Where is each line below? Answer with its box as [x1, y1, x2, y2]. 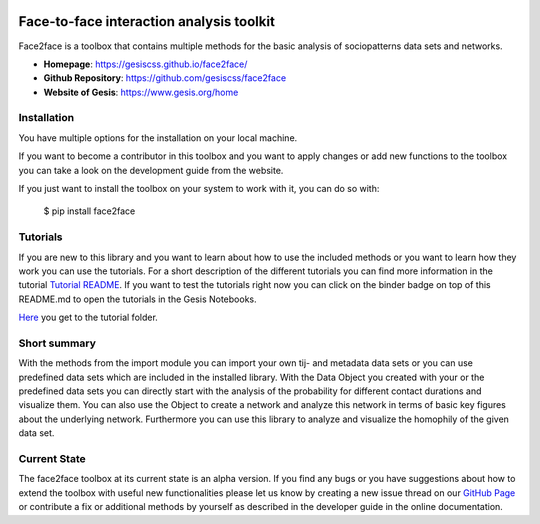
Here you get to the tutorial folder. [18, 311, 159, 324]
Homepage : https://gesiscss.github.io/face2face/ [43, 58, 248, 70]
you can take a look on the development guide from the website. [18, 164, 284, 176]
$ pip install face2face [43, 205, 136, 217]
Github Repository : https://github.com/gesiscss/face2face [43, 72, 287, 84]
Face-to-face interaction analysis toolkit [18, 13, 275, 30]
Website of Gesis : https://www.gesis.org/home [43, 86, 239, 98]
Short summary [18, 336, 97, 350]
